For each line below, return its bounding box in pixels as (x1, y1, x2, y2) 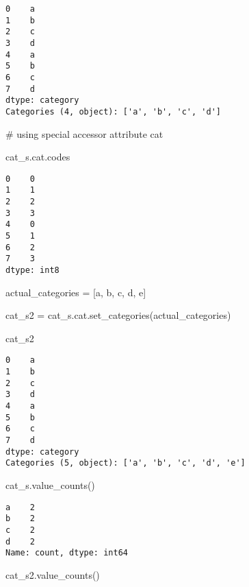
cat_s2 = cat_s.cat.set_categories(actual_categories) (5, 308, 231, 322)
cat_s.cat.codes (5, 149, 70, 164)
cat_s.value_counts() (5, 478, 95, 492)
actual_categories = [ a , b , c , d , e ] (5, 285, 146, 299)
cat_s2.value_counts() (5, 567, 100, 582)
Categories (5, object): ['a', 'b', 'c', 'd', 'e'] (5, 458, 246, 468)
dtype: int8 (5, 265, 60, 275)
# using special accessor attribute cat (5, 126, 163, 141)
